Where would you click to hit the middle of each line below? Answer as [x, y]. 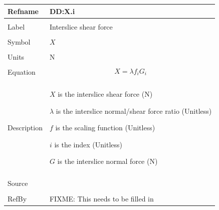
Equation [22, 71]
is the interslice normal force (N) [107, 161]
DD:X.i [62, 11]
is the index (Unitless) [88, 144]
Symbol [19, 41]
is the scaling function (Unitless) [105, 128]
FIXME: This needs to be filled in [101, 198]
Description [25, 128]
